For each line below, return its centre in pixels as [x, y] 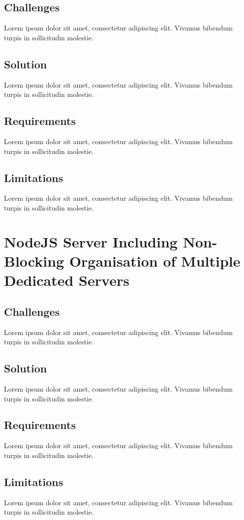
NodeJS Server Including [91, 241]
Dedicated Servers [67, 280]
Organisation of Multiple [155, 260]
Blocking [34, 260]
